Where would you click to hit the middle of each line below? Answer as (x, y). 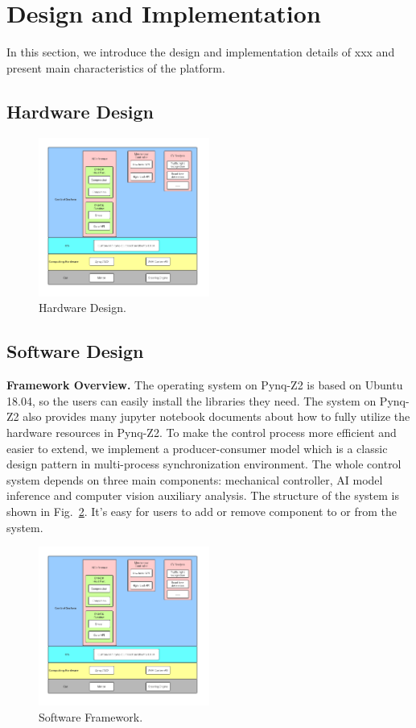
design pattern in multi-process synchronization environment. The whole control (204, 464)
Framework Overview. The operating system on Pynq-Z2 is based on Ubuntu (205, 385)
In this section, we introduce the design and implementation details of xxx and (201, 52)
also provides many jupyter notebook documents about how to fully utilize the (216, 416)
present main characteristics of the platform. (116, 67)
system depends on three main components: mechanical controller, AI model (195, 479)
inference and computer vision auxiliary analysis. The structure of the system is (203, 495)
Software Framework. (91, 717)
